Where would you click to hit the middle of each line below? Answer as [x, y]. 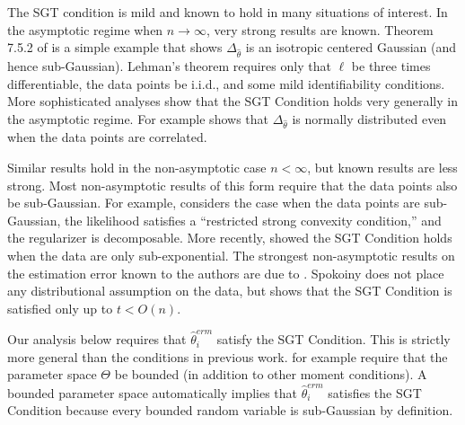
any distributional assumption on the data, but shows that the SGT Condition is [230, 291]
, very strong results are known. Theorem [320, 29]
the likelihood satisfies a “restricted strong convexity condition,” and [253, 220]
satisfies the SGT [375, 392]
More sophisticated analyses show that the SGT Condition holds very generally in [232, 101]
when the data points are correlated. [107, 137]
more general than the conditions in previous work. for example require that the [228, 356]
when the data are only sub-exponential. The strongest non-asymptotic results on [231, 256]
